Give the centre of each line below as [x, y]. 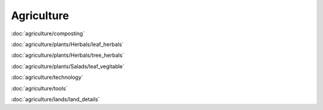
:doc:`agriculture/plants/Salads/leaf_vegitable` [68, 66]
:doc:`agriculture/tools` [39, 88]
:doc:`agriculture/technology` [47, 77]
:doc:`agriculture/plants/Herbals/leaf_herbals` [67, 44]
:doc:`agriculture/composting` [48, 33]
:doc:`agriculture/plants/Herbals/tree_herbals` [68, 55]
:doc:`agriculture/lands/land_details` [55, 99]
